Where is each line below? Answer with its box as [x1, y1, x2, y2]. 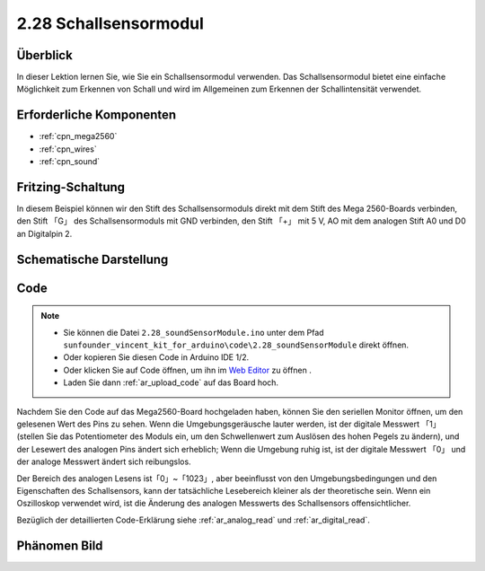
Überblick [16, 48, 74, 63]
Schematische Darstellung [16, 251, 169, 267]
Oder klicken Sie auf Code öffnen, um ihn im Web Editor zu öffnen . [63, 365, 312, 375]
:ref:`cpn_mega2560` [39, 131, 118, 142]
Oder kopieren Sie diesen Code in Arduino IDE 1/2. [63, 352, 250, 363]
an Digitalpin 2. [16, 228, 73, 239]
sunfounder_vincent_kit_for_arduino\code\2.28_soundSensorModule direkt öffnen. [63, 339, 409, 350]
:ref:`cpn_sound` [39, 156, 101, 167]
